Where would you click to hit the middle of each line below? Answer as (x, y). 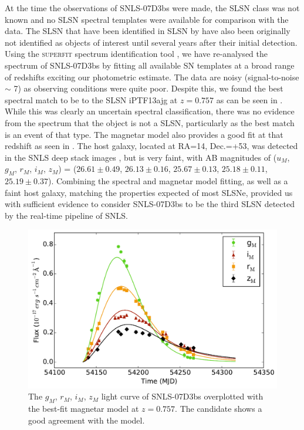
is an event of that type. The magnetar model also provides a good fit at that (144, 134)
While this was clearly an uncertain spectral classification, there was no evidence (150, 111)
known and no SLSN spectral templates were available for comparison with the (147, 19)
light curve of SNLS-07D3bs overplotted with (182, 396)
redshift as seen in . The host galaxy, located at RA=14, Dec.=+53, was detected (151, 146)
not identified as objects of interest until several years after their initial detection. (151, 42)
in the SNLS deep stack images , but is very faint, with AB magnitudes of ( (141, 157)
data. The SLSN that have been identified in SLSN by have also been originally (148, 31)
